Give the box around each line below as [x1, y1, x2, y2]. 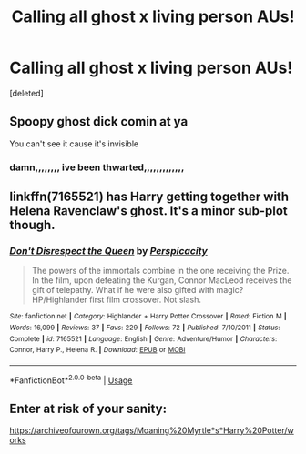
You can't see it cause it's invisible [9, 138, 139, 149]
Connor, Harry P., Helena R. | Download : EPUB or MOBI [9, 346, 186, 355]
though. [9, 217, 56, 233]
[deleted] [9, 87, 44, 98]
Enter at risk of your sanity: [9, 401, 167, 417]
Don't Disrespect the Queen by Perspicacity [9, 244, 208, 257]
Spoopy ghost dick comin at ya [9, 114, 189, 129]
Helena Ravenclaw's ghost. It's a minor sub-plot [9, 203, 289, 219]
